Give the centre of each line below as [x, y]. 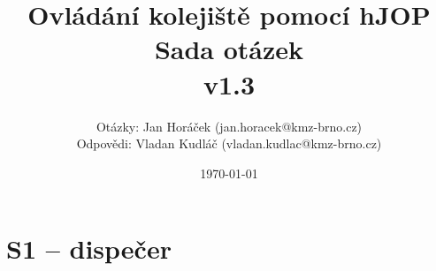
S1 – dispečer [89, 248]
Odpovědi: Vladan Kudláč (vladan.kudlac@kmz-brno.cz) [229, 143]
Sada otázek [229, 49]
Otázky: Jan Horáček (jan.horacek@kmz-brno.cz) [229, 126]
